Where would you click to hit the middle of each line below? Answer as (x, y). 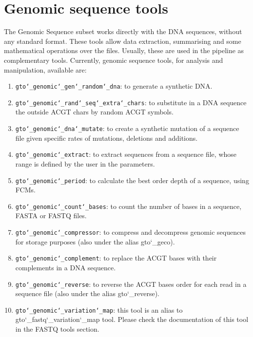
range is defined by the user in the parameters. (85, 163)
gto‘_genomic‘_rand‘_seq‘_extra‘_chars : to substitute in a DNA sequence (131, 102)
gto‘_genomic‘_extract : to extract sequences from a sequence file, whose (126, 154)
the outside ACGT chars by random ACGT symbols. (94, 112)
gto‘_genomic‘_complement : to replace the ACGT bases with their (116, 258)
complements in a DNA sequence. (66, 267)
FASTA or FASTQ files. (51, 215)
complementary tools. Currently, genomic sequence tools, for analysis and (114, 60)
